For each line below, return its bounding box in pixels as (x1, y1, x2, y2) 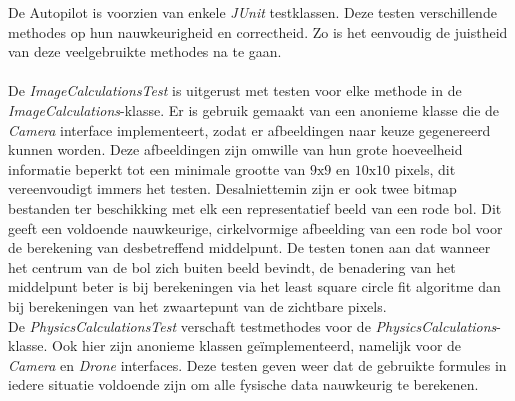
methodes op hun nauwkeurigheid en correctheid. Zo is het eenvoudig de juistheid (8, 21, 508, 42)
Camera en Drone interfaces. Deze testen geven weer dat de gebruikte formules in (8, 354, 507, 375)
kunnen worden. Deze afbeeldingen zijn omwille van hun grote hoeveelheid (8, 139, 463, 160)
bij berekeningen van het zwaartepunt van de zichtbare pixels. (8, 295, 387, 316)
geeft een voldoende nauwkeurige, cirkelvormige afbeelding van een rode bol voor (8, 217, 503, 238)
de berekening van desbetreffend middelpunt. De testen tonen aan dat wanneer (8, 237, 491, 258)
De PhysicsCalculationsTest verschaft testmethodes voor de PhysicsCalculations (8, 315, 497, 336)
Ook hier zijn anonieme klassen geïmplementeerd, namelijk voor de (52, 335, 462, 356)
